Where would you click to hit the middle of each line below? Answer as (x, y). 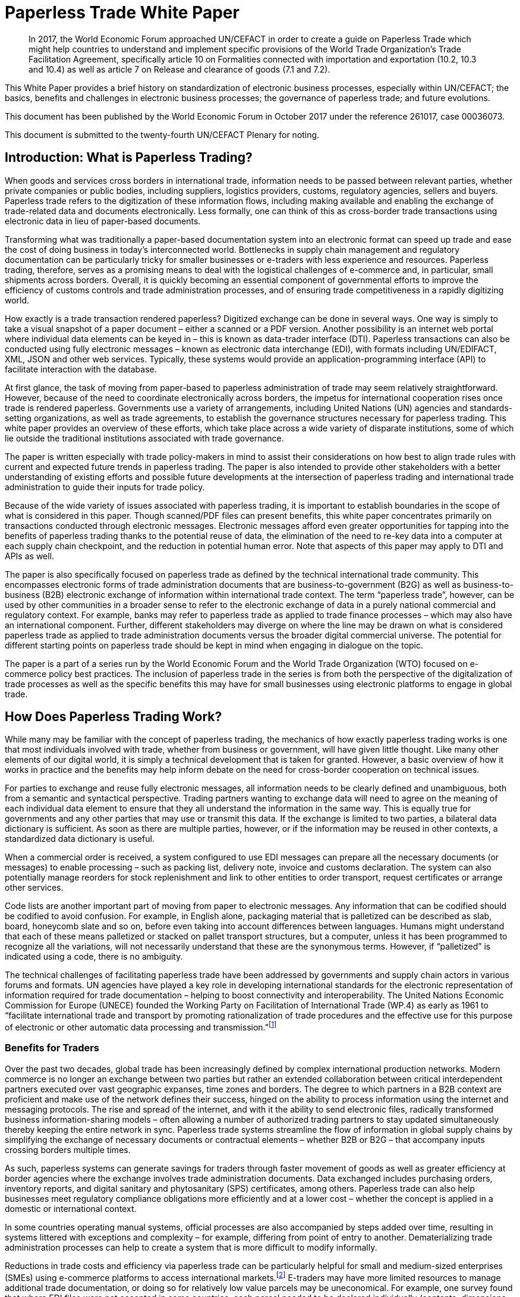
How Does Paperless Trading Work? (114, 717)
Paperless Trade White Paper (122, 12)
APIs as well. (30, 556)
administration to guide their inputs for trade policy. (105, 487)
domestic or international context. (71, 1208)
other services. (34, 888)
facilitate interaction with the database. (81, 369)
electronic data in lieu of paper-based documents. (103, 221)
